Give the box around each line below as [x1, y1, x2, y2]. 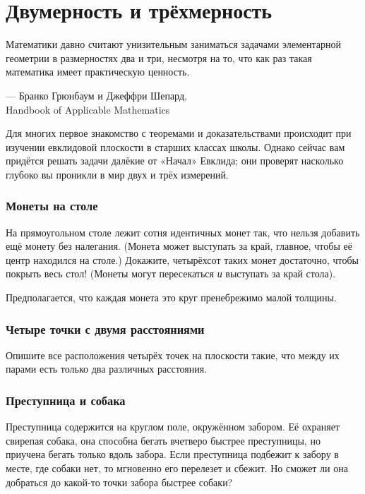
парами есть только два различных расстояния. [6, 361, 208, 376]
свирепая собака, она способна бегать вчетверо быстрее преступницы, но [6, 433, 321, 447]
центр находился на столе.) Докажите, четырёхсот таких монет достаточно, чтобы [6, 252, 359, 267]
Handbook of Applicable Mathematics [6, 102, 170, 116]
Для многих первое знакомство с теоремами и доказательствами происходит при [6, 126, 352, 140]
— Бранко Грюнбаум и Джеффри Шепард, [6, 88, 187, 102]
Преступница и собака [6, 391, 126, 409]
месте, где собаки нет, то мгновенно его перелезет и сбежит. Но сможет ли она [6, 461, 348, 476]
